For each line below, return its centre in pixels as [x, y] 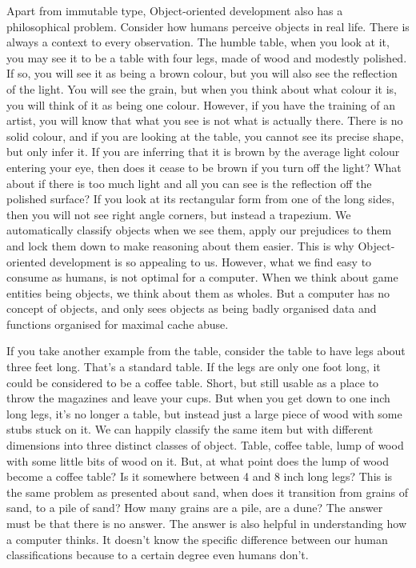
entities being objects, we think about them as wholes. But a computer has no [198, 292]
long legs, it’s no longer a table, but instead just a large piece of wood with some [204, 413]
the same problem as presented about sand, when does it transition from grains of [208, 492]
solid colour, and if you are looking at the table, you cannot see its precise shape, [205, 136]
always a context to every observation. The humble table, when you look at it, [198, 42]
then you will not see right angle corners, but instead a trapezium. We [179, 214]
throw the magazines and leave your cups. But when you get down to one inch [198, 398]
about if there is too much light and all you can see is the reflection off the [189, 183]
